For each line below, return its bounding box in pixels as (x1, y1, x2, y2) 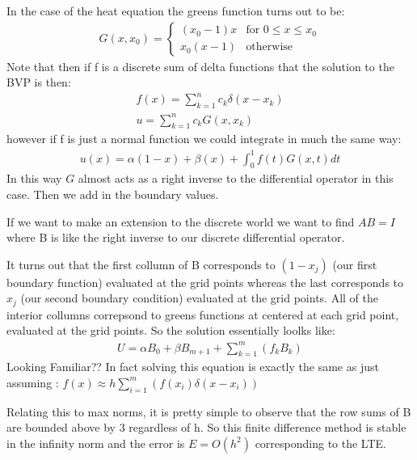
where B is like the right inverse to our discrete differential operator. (6, 229, 345, 246)
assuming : (6, 373, 59, 390)
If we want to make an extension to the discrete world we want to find (6, 213, 355, 230)
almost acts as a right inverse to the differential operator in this (78, 170, 394, 187)
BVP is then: (6, 74, 71, 91)
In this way (6, 170, 62, 187)
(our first (332, 255, 377, 272)
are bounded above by (6, 419, 116, 436)
